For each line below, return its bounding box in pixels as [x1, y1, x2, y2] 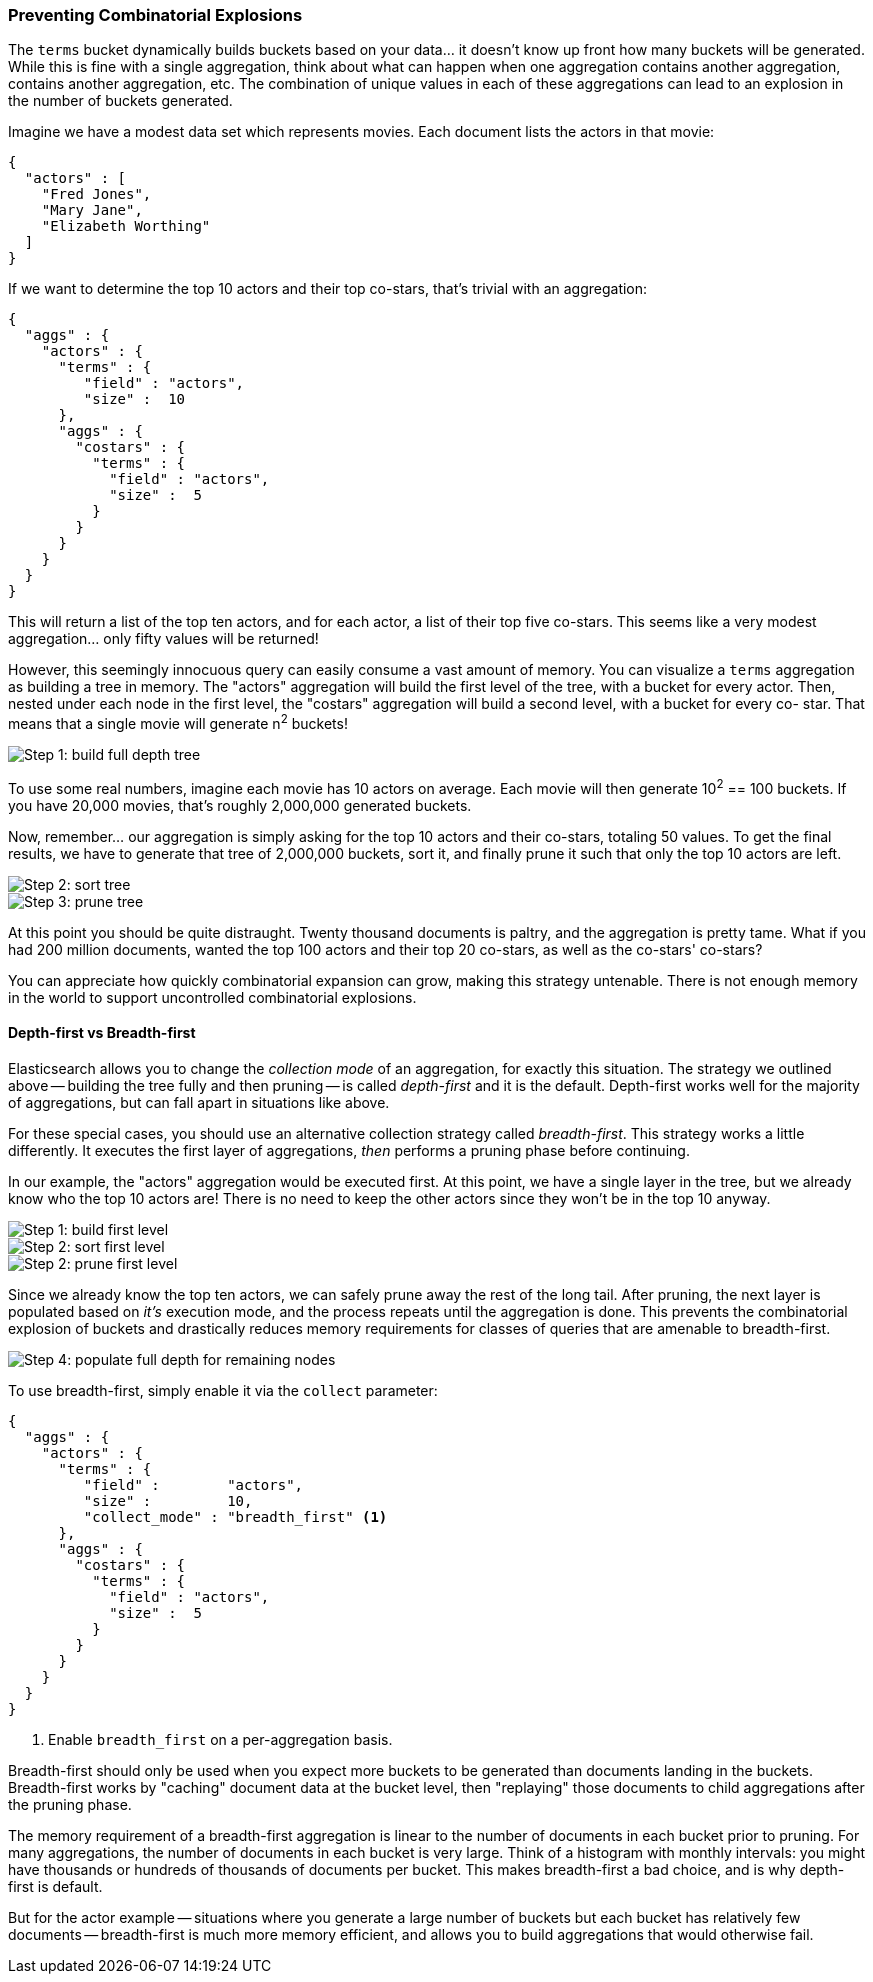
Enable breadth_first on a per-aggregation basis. [48, 1730, 393, 1748]
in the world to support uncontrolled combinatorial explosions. [8, 988, 417, 1006]
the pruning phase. [8, 1795, 132, 1813]
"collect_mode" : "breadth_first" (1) [83, 1508, 388, 1525]
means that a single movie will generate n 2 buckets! [8, 712, 348, 733]
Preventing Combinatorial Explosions [8, 5, 303, 25]
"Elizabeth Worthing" [41, 218, 211, 235]
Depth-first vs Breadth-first [8, 1024, 196, 1042]
